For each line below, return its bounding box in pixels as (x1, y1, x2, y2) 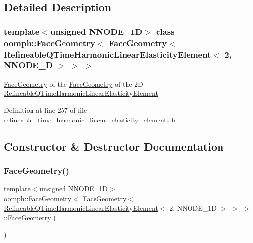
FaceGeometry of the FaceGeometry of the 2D (4, 78, 143, 89)
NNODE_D (4, 59, 53, 71)
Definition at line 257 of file (4, 104, 87, 115)
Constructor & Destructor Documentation (4, 138, 224, 153)
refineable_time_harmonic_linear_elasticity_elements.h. (4, 114, 177, 124)
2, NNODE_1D (169, 203, 217, 213)
